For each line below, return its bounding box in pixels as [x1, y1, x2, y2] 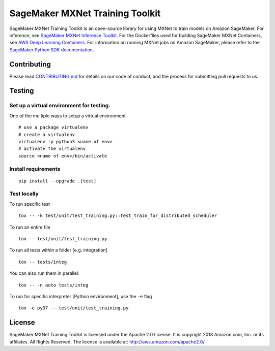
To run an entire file [9, 224, 50, 230]
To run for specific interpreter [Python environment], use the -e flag [9, 293, 152, 299]
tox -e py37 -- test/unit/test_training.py [18, 305, 129, 311]
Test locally [9, 190, 39, 198]
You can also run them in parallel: [9, 270, 79, 276]
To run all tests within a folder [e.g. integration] [9, 247, 108, 253]
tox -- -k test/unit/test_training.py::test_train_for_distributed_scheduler [18, 213, 217, 218]
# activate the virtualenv [18, 146, 86, 152]
